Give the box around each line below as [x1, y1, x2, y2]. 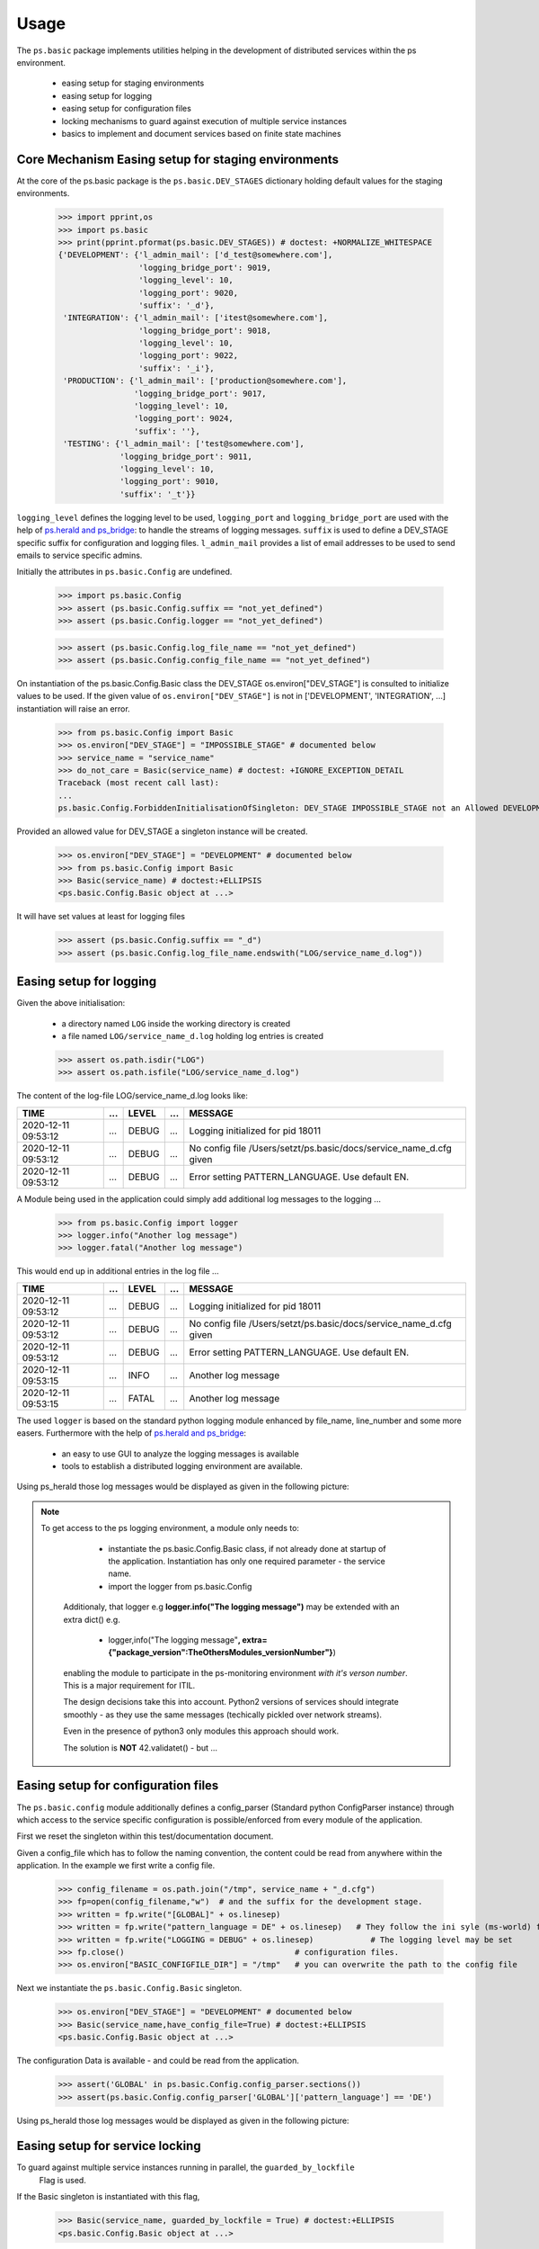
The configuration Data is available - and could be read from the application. [16, 2056, 300, 2066]
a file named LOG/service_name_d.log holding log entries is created [61, 1030, 323, 1041]
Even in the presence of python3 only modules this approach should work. [63, 1725, 340, 1736]
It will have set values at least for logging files [16, 911, 186, 922]
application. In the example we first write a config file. [16, 1860, 216, 1871]
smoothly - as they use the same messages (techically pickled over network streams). [63, 1709, 382, 1720]
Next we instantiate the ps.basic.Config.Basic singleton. [16, 1983, 243, 1994]
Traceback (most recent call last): [57, 778, 220, 788]
